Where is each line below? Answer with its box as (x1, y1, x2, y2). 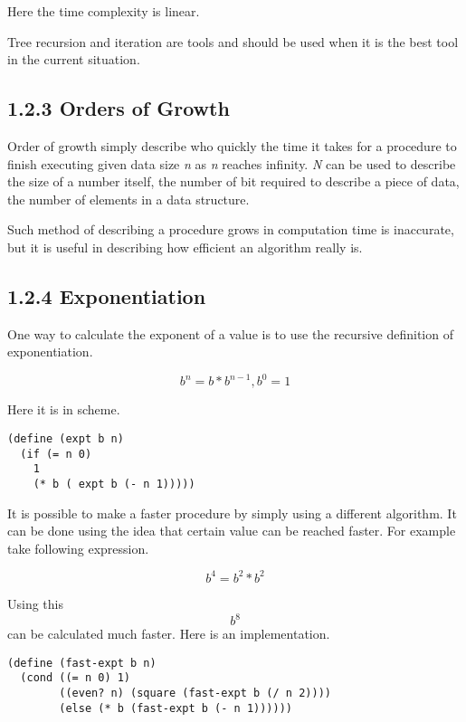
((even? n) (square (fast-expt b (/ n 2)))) (59, 686, 331, 699)
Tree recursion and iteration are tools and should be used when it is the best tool (7, 32, 459, 51)
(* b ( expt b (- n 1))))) (33, 478, 195, 490)
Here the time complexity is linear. (7, 2, 200, 20)
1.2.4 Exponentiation (7, 281, 206, 309)
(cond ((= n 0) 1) (20, 671, 131, 685)
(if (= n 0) (20, 447, 92, 461)
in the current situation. (7, 50, 140, 69)
